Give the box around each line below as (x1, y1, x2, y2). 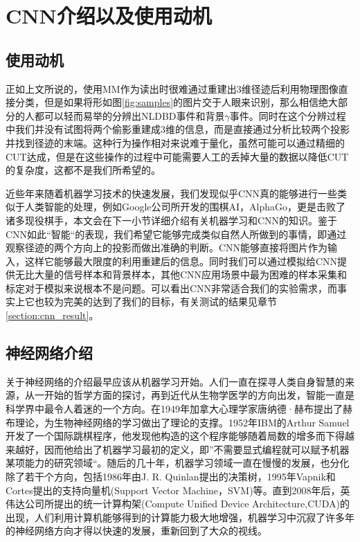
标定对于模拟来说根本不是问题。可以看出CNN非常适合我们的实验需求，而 (6, 280, 338, 295)
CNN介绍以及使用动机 (6, 1, 212, 30)
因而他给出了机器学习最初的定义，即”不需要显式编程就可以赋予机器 (44, 442, 350, 456)
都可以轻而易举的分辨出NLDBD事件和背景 (34, 108, 225, 123)
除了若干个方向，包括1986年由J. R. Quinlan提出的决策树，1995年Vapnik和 (6, 469, 336, 484)
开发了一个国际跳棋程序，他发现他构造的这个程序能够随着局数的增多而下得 (6, 428, 345, 443)
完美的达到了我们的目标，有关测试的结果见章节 (63, 294, 277, 309)
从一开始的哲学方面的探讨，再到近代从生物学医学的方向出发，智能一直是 (24, 388, 354, 402)
